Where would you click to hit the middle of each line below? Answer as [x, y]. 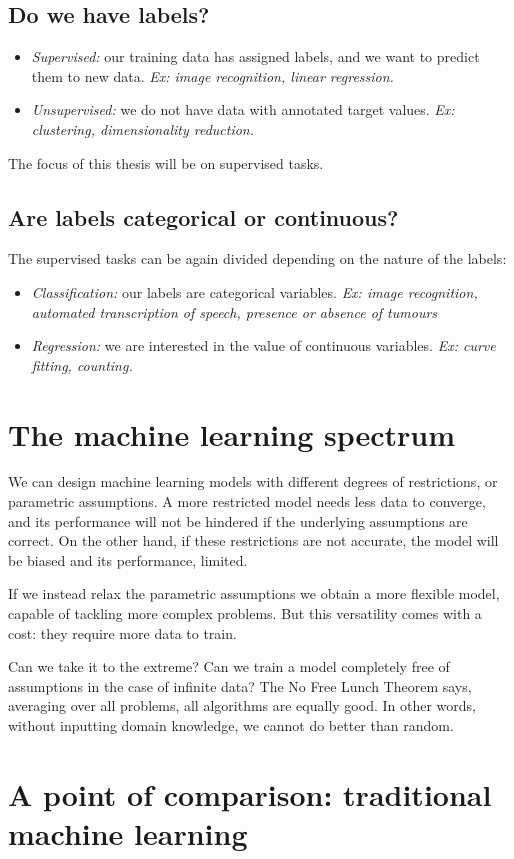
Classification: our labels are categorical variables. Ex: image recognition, [254, 291]
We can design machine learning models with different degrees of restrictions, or [253, 481]
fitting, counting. [82, 364]
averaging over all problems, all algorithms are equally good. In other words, [242, 705]
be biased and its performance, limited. [128, 559]
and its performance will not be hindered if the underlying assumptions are [238, 520]
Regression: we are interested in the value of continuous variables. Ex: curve [263, 345]
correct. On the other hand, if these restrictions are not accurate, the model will [253, 540]
